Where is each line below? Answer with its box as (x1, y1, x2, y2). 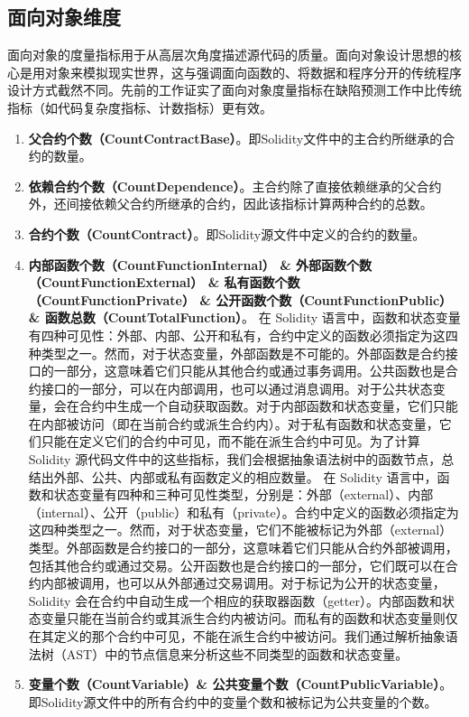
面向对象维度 (7, 3, 121, 31)
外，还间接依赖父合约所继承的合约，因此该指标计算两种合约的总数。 (28, 194, 433, 213)
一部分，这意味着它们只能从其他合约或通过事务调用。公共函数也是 (53, 361, 446, 380)
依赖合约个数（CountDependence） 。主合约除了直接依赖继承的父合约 (28, 176, 442, 195)
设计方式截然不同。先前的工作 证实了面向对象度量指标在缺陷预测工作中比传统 (7, 80, 462, 99)
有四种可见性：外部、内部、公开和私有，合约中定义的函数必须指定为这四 (28, 325, 458, 344)
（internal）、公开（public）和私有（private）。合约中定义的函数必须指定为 (28, 502, 459, 521)
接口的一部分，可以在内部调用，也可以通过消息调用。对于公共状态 (41, 378, 433, 397)
